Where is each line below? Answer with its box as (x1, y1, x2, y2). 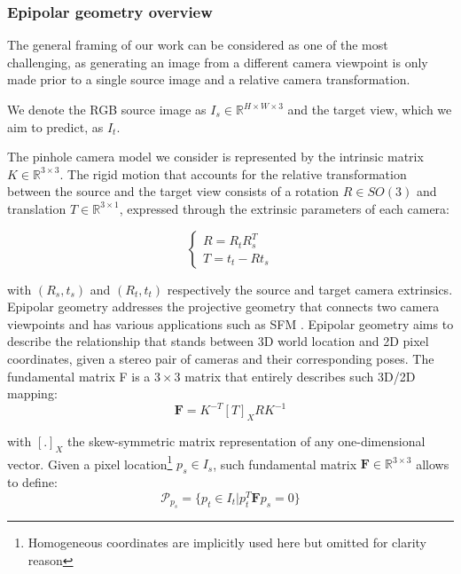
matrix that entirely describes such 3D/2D (184, 366, 416, 385)
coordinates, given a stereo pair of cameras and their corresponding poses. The (7, 349, 434, 367)
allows (416, 454, 449, 473)
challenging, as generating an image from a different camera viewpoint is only (7, 52, 428, 71)
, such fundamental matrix (213, 454, 357, 473)
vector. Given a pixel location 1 (7, 452, 173, 473)
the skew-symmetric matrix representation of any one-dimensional (67, 432, 426, 451)
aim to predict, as (7, 117, 104, 136)
